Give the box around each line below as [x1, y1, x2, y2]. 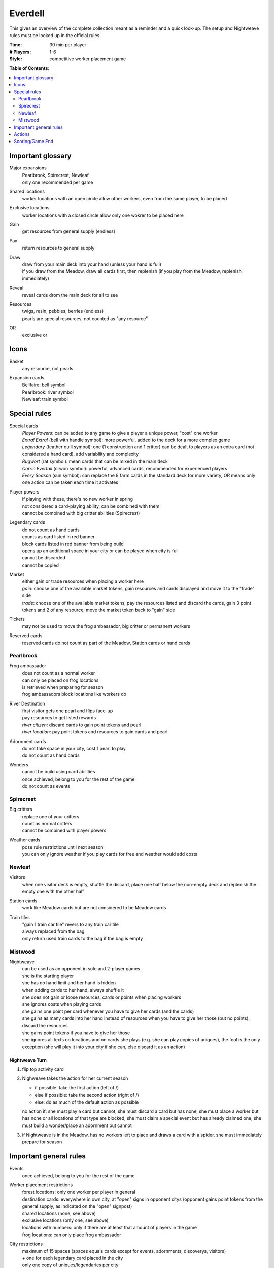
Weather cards [9, 837, 41, 843]
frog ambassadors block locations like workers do [22, 691, 127, 697]
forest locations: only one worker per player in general [22, 1189, 135, 1195]
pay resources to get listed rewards [22, 715, 96, 721]
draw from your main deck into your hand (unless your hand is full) [22, 261, 162, 267]
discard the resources [22, 1023, 68, 1029]
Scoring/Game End [14, 138, 54, 145]
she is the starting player [22, 973, 74, 979]
